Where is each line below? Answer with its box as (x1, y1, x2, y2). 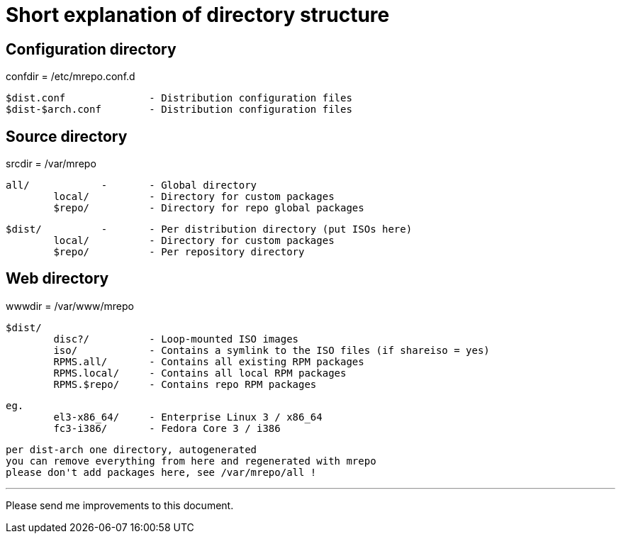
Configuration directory (6, 40, 177, 58)
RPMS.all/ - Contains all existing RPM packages (53, 355, 364, 367)
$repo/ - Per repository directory (53, 246, 305, 258)
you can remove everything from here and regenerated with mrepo (6, 455, 376, 467)
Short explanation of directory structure (6, 3, 390, 27)
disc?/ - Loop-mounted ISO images (53, 333, 299, 345)
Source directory (6, 127, 128, 145)
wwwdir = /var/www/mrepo (6, 299, 134, 312)
